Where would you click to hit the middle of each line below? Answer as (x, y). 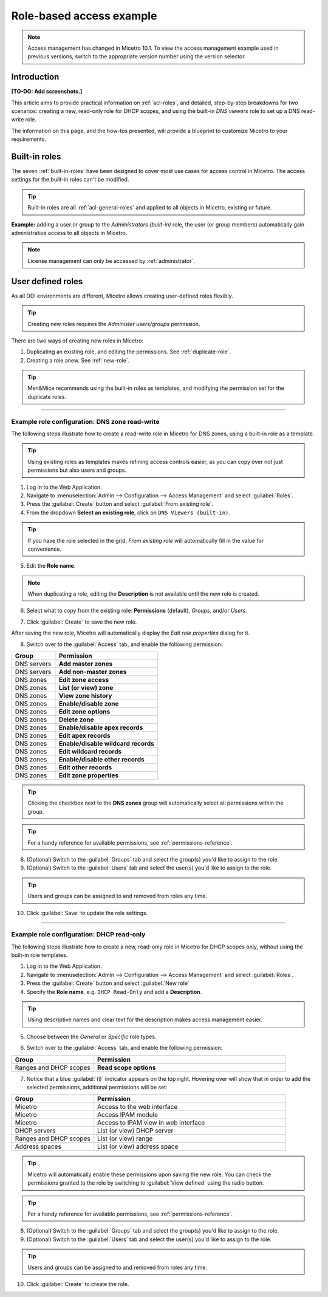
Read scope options (127, 1067)
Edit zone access (84, 680)
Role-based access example (84, 16)
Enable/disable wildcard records (106, 744)
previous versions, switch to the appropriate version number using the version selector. (137, 56)
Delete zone (76, 720)
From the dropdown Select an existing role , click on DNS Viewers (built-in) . (128, 512)
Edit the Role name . (51, 566)
